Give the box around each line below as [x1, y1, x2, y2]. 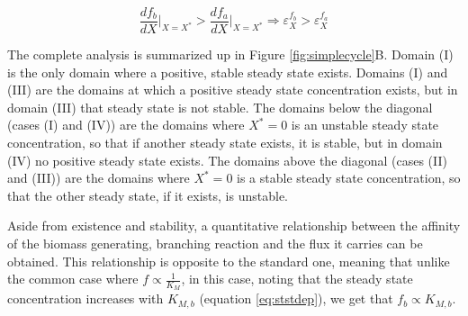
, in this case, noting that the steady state [181, 269, 413, 288]
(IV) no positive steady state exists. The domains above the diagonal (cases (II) [7, 150, 448, 169]
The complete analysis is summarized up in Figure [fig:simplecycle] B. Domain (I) [7, 45, 454, 64]
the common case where [7, 269, 139, 288]
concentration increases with [7, 289, 164, 308]
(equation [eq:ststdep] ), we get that [199, 289, 393, 308]
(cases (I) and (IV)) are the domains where [7, 115, 245, 134]
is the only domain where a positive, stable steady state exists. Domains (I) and [7, 62, 448, 81]
